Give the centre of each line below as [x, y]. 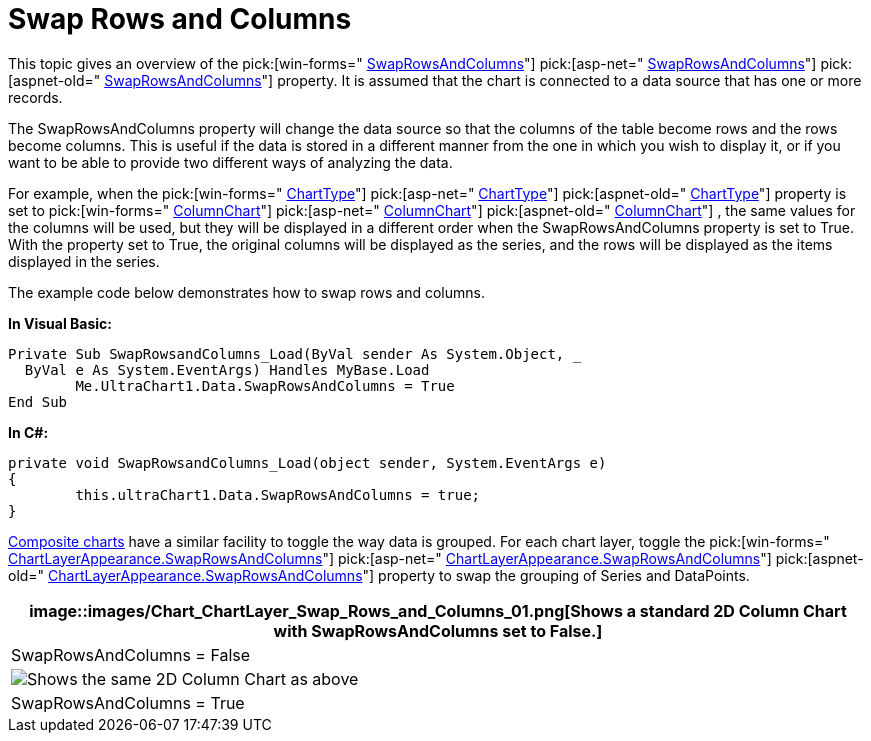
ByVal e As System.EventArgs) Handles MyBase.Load [227, 369]
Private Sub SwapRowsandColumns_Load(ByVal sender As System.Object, [286, 353]
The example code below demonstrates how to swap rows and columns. [246, 292]
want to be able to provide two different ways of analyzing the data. [230, 162]
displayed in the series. [84, 261]
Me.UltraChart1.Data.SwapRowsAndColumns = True [265, 385]
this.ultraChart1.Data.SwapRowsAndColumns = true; [278, 494]
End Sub [38, 401]
